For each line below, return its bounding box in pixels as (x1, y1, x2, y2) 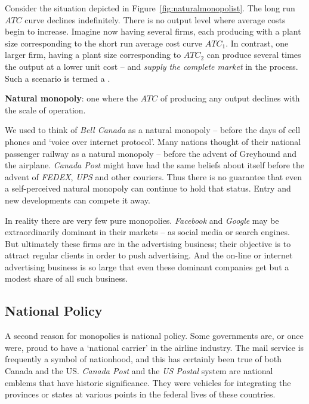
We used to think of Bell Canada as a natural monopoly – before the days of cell (5, 124, 301, 136)
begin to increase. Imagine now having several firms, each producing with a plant (5, 25, 301, 38)
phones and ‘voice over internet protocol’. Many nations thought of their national (5, 135, 301, 147)
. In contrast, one (225, 36, 289, 49)
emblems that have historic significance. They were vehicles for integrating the (5, 376, 291, 388)
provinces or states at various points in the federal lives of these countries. (5, 388, 276, 400)
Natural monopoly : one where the (5, 92, 138, 104)
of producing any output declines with (160, 92, 300, 104)
